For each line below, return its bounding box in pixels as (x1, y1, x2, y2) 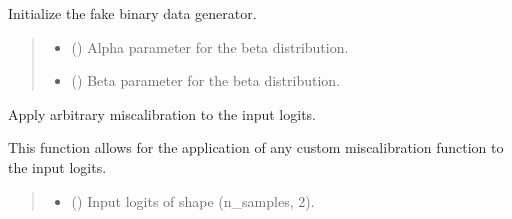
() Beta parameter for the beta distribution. (71, 70, 340, 91)
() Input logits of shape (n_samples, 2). (71, 190, 315, 211)
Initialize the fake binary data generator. (8, 3, 257, 23)
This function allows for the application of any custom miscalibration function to (8, 137, 504, 158)
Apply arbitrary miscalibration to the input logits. (8, 103, 316, 124)
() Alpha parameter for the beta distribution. (71, 36, 349, 57)
